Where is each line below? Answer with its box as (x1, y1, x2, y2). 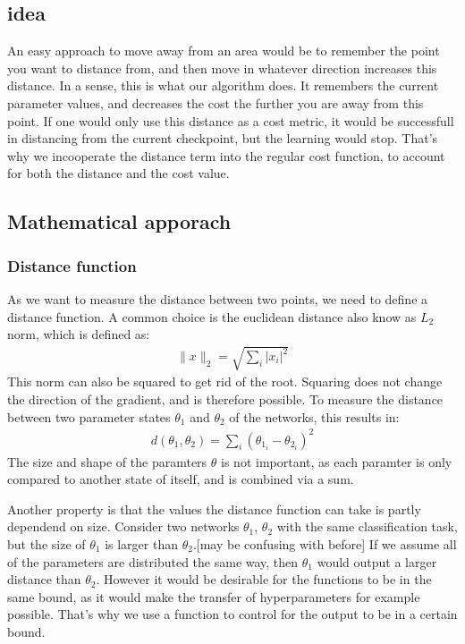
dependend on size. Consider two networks (7, 517, 240, 536)
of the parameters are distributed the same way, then (7, 552, 299, 571)
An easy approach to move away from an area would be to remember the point (7, 41, 440, 60)
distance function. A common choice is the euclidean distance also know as (7, 307, 417, 326)
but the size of (7, 535, 86, 553)
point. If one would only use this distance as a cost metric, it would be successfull (7, 111, 454, 130)
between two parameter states (7, 407, 171, 426)
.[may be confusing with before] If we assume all (192, 535, 457, 553)
